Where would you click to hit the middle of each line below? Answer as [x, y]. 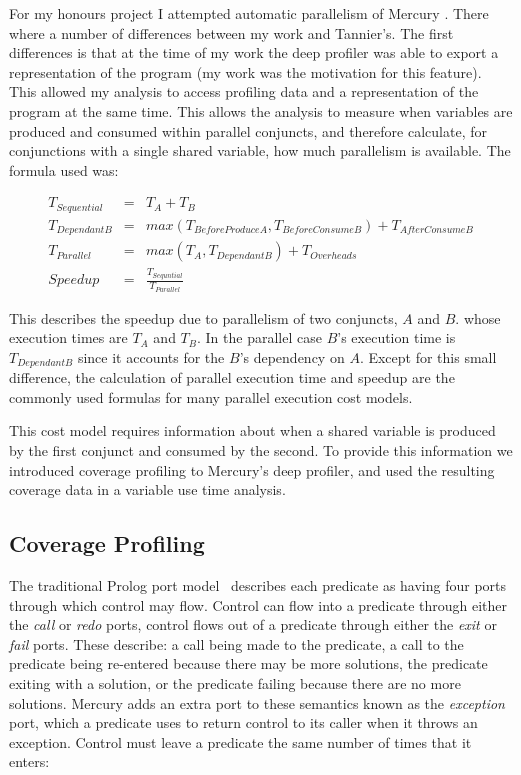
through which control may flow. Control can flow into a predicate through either [258, 604]
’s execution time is [396, 337]
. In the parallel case [259, 337]
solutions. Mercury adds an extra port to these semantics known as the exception [257, 702]
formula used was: [64, 169]
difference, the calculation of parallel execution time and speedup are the [232, 377]
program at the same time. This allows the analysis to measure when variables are [261, 110]
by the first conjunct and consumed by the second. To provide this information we [261, 449]
